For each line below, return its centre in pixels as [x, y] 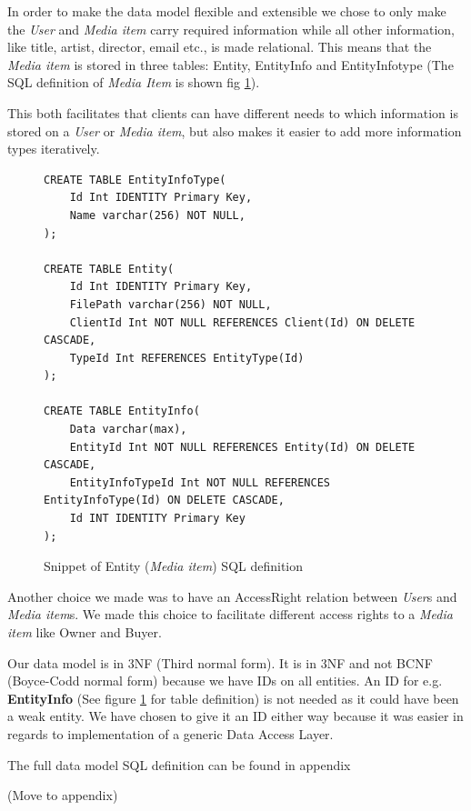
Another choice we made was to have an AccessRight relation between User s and [232, 596]
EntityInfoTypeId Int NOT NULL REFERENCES [200, 482]
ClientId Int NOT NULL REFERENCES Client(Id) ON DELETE [242, 322]
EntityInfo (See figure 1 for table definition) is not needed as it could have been [233, 698]
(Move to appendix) [63, 795]
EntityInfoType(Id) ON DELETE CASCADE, [164, 501]
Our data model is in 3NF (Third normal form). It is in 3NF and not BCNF [220, 662]
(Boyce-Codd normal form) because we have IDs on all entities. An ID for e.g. [225, 681]
